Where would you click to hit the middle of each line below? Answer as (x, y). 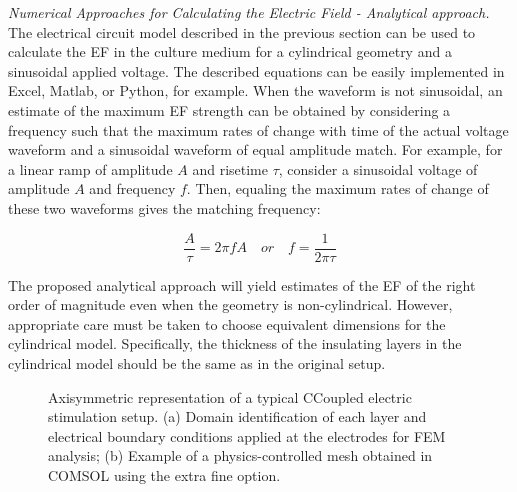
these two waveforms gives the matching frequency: (164, 207)
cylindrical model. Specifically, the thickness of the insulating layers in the (235, 343)
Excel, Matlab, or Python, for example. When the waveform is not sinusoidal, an (255, 90)
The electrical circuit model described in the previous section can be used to (242, 31)
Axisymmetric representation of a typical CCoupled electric (230, 396)
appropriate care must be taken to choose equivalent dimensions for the (227, 323)
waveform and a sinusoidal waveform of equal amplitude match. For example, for (255, 149)
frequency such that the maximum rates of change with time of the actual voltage (258, 129)
